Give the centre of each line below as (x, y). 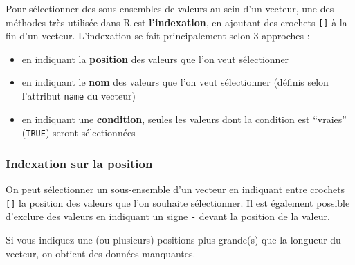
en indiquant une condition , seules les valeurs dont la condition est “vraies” (184, 119)
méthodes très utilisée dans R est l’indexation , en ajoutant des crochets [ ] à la (176, 22)
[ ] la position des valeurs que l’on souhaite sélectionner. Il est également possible (178, 202)
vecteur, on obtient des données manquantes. (101, 253)
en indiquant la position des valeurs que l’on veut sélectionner (155, 58)
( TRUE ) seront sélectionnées (79, 132)
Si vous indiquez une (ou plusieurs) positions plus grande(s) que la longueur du (173, 240)
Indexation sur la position (79, 163)
